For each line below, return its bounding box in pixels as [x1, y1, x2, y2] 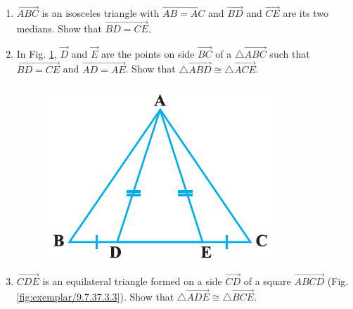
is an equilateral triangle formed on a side [42, 274, 222, 289]
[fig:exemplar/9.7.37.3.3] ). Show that [16, 289, 174, 303]
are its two [283, 6, 329, 20]
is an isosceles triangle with [41, 6, 160, 20]
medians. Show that [16, 21, 102, 36]
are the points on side [101, 46, 195, 61]
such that [269, 46, 310, 61]
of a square [243, 274, 291, 289]
